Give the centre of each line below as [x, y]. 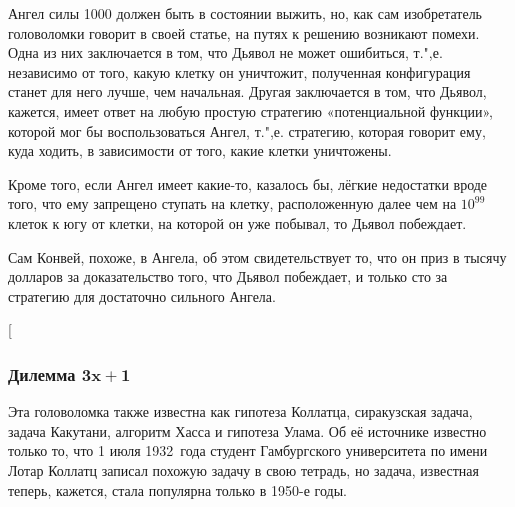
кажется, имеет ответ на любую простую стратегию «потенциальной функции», [250, 110]
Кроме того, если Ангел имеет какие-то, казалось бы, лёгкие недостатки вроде [248, 183]
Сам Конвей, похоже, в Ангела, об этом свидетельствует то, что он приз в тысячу [257, 256]
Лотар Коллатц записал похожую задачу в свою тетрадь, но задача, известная [243, 469]
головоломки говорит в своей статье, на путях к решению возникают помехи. [244, 32]
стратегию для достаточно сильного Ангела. [142, 295]
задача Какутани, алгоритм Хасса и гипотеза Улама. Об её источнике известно [247, 430]
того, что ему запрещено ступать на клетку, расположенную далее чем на [232, 203]
